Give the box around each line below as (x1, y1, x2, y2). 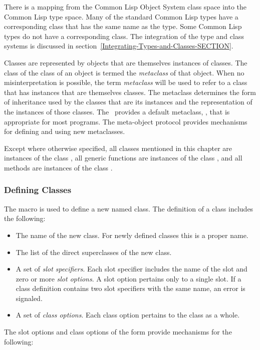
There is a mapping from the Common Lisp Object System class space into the (4, 1, 247, 11)
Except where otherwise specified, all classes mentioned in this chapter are (4, 142, 232, 153)
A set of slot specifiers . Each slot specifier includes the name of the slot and (16, 263, 247, 274)
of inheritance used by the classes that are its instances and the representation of (4, 96, 252, 107)
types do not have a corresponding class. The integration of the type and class (4, 30, 244, 41)
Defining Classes (4, 183, 72, 196)
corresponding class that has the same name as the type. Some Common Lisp (4, 21, 242, 31)
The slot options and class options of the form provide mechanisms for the (4, 326, 232, 337)
